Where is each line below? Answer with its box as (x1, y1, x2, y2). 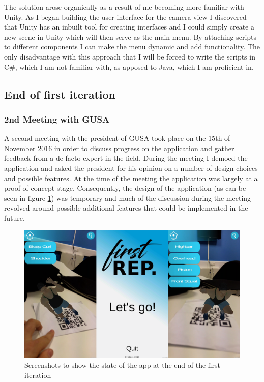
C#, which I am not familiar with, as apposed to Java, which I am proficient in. (4, 61, 254, 72)
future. (4, 212, 25, 223)
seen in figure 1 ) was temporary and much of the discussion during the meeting (4, 192, 251, 203)
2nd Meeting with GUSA (4, 112, 110, 125)
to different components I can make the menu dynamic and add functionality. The (4, 41, 260, 52)
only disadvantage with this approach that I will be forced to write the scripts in (4, 51, 255, 62)
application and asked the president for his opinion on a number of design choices (4, 162, 258, 173)
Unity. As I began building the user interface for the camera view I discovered (4, 11, 247, 22)
